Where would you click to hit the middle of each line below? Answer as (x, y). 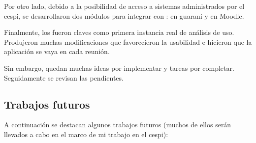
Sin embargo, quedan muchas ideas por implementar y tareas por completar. (119, 68)
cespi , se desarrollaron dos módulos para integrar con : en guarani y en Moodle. (124, 15)
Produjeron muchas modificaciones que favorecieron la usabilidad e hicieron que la (128, 42)
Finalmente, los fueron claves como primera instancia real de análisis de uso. (119, 32)
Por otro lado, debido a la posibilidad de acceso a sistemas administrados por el (124, 6)
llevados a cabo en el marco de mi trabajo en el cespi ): (86, 134)
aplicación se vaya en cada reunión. (57, 51)
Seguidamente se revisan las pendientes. (64, 77)
